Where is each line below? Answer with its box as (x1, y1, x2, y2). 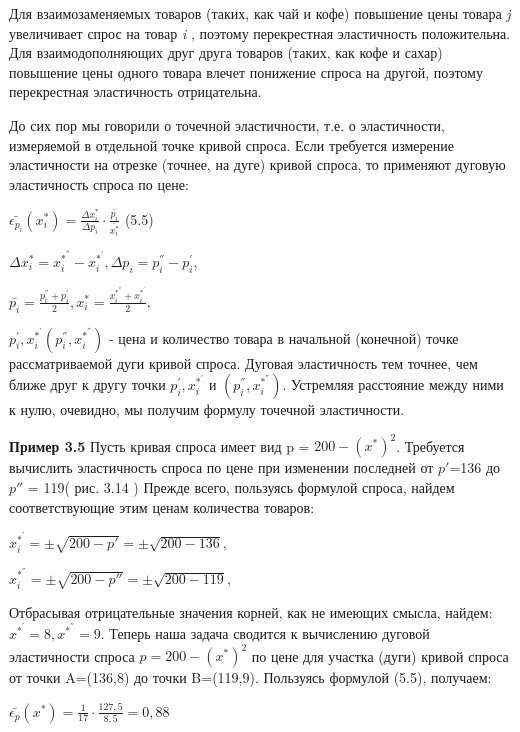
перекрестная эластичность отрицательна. (9, 81, 262, 102)
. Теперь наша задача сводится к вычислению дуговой (100, 622, 430, 643)
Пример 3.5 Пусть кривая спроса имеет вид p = (9, 435, 310, 456)
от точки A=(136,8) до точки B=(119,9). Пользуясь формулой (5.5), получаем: (9, 667, 492, 688)
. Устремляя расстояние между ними (282, 374, 504, 395)
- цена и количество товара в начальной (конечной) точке (108, 327, 459, 348)
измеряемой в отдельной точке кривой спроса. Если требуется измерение (9, 134, 454, 155)
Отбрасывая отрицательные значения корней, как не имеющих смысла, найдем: (9, 601, 493, 622)
